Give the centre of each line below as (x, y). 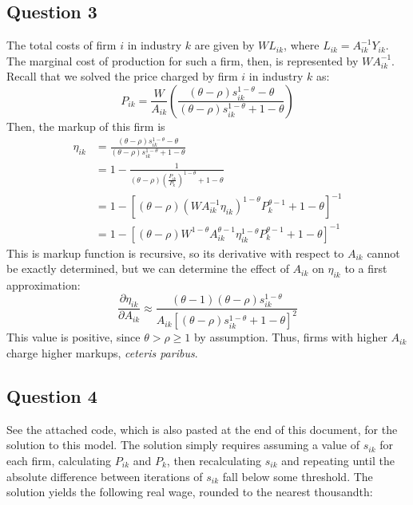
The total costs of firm (62, 45)
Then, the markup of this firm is (86, 126)
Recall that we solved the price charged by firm (122, 76)
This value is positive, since (73, 337)
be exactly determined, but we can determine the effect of (148, 268)
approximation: (44, 285)
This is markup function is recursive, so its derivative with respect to (175, 252)
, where (302, 45)
